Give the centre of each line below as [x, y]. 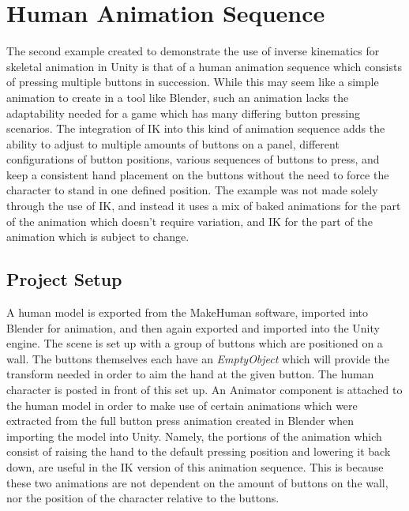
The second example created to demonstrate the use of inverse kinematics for [193, 51]
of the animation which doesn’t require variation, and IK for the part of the [189, 221]
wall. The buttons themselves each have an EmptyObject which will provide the [198, 358]
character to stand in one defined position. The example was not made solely [192, 190]
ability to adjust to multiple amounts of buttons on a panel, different [173, 143]
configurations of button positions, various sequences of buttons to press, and [193, 159]
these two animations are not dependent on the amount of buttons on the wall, [197, 482]
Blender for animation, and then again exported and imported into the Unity [193, 327]
